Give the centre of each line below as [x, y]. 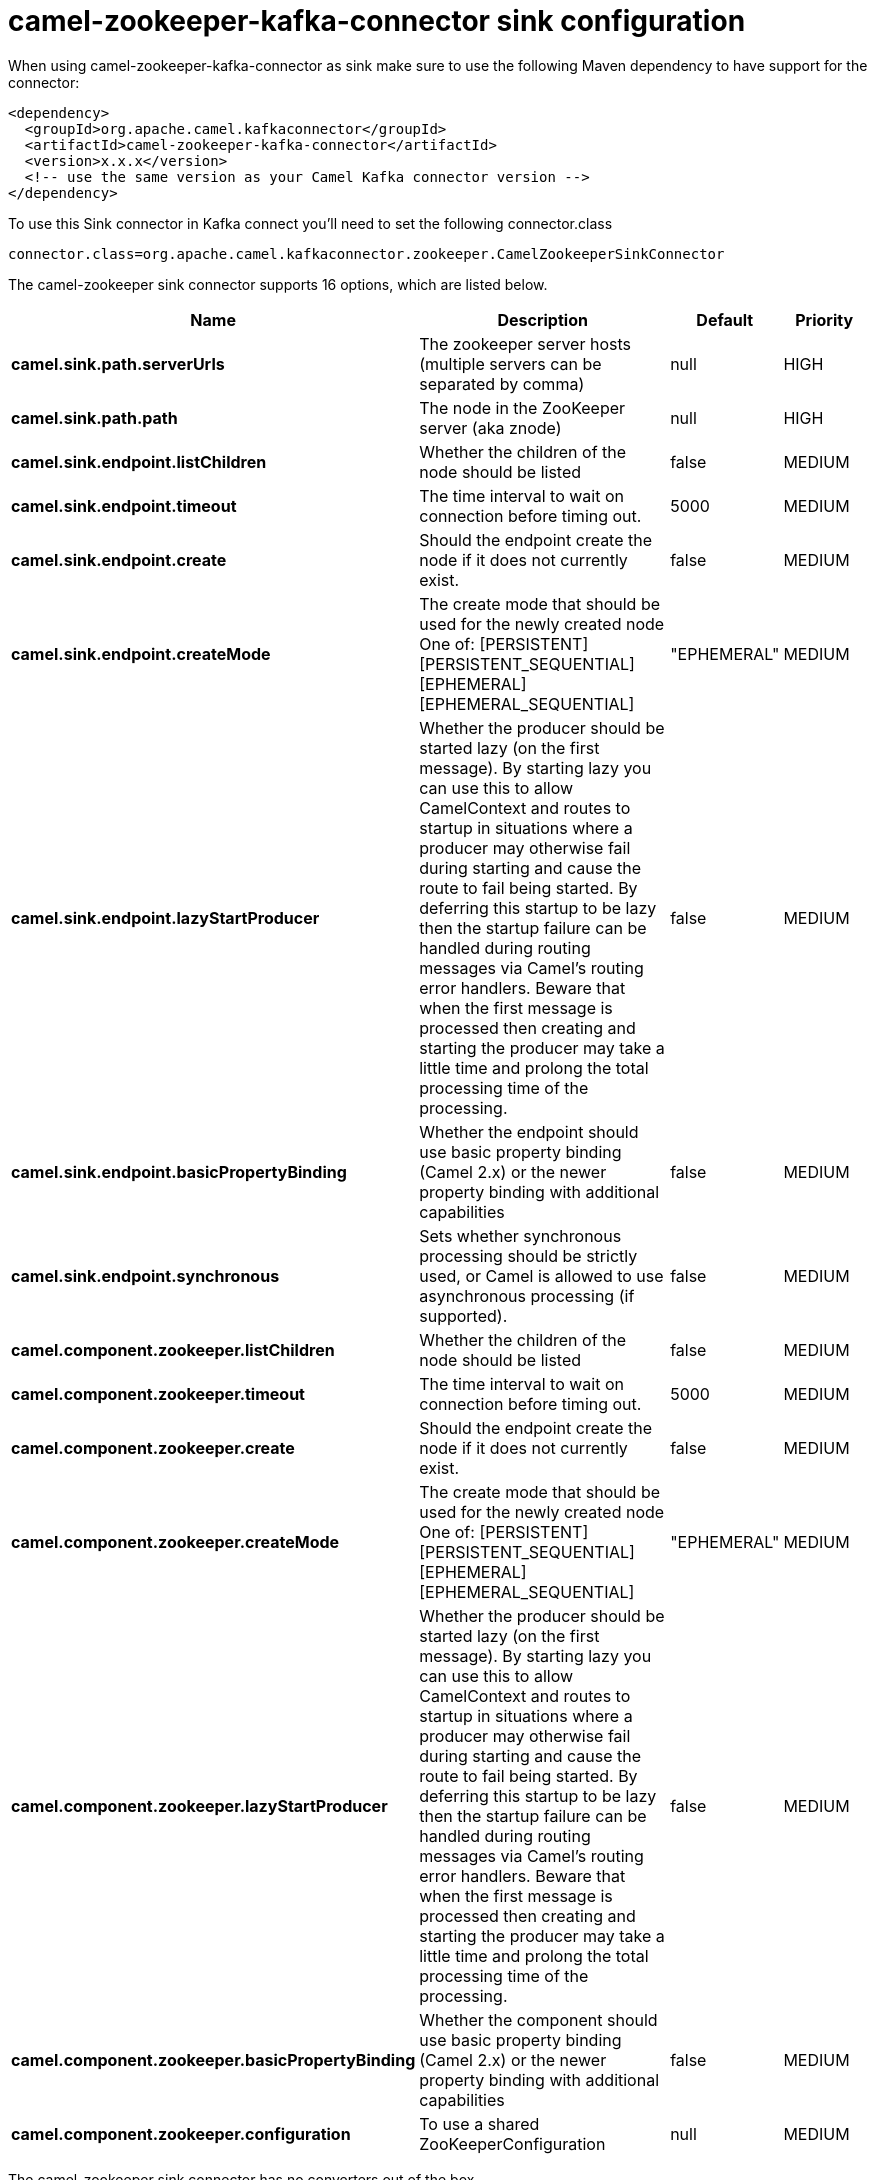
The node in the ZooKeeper [522, 407]
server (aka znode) [490, 427]
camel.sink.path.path [94, 417]
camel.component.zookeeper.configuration [181, 2133]
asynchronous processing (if [527, 1295]
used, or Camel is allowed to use [541, 1275]
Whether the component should [538, 2019]
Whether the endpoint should [529, 1131]
